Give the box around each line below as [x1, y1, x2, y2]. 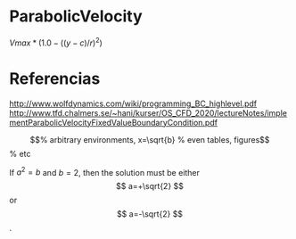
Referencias [9, 69, 101, 88]
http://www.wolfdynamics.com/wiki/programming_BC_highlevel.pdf [9, 98, 258, 109]
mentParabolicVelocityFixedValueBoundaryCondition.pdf [9, 117, 218, 128]
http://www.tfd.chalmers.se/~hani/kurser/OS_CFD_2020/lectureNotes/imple [9, 107, 288, 118]
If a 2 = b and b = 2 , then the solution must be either [9, 165, 201, 177]
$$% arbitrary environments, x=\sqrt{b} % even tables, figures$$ [29, 134, 270, 144]
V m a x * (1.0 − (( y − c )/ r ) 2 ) [9, 36, 103, 48]
